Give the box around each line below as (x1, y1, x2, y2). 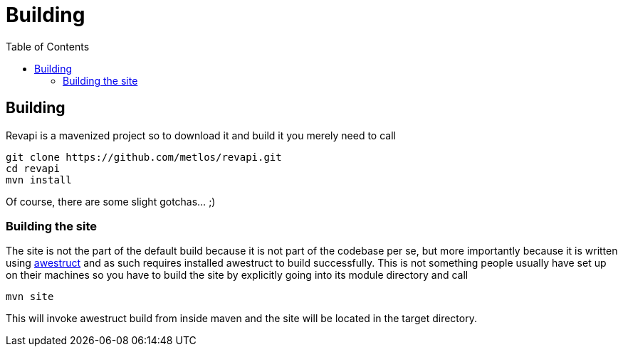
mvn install (6, 174, 72, 186)
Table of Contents (6, 40, 90, 53)
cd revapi (6, 162, 60, 174)
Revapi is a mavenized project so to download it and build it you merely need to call (6, 129, 396, 142)
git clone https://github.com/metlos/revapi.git (6, 151, 282, 163)
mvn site (6, 291, 54, 303)
